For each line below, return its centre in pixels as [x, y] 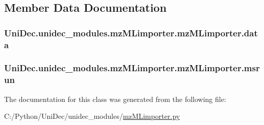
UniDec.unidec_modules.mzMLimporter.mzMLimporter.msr [132, 68]
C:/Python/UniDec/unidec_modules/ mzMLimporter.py [92, 116]
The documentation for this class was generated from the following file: [115, 99]
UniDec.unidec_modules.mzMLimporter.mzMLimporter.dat [131, 33]
